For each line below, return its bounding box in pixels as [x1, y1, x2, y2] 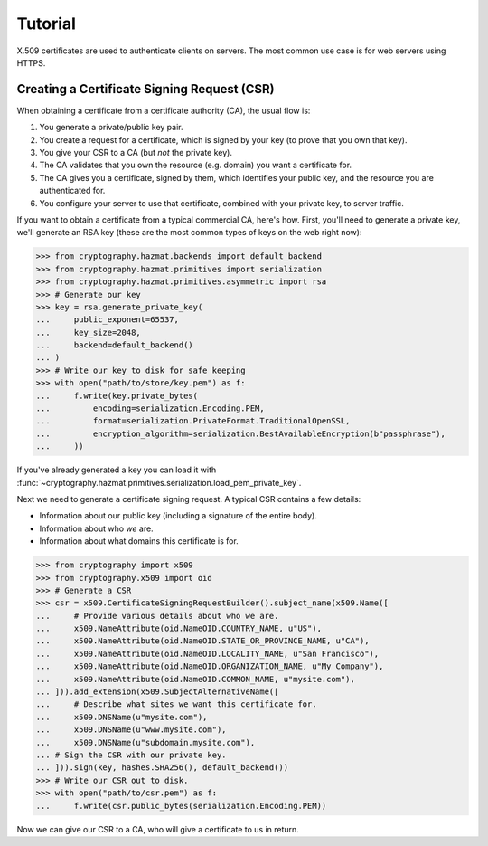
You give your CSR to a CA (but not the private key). [39, 147, 232, 158]
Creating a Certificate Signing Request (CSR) [16, 81, 275, 97]
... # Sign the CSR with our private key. [35, 749, 227, 760]
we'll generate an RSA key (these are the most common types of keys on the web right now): [16, 227, 362, 238]
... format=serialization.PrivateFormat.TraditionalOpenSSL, [35, 416, 351, 426]
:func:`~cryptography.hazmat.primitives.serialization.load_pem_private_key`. [16, 477, 302, 488]
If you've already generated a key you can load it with [16, 464, 217, 475]
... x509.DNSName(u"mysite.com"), [35, 711, 208, 722]
